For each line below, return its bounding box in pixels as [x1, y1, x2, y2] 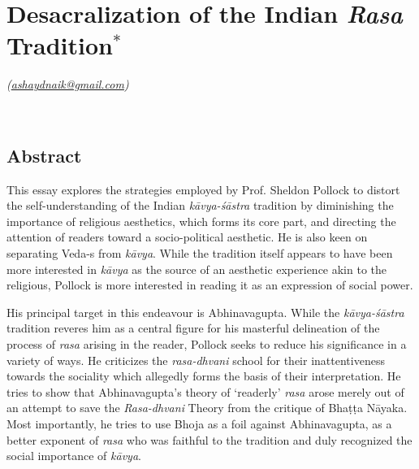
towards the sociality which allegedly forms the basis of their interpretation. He [6, 367, 401, 384]
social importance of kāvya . [6, 447, 141, 464]
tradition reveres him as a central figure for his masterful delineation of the [6, 319, 380, 337]
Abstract [6, 142, 82, 167]
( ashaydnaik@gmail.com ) [6, 76, 129, 93]
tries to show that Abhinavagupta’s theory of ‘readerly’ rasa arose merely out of [6, 383, 404, 400]
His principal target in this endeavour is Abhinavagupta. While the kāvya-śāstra [6, 303, 404, 320]
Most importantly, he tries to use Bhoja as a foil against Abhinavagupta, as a [6, 415, 392, 432]
